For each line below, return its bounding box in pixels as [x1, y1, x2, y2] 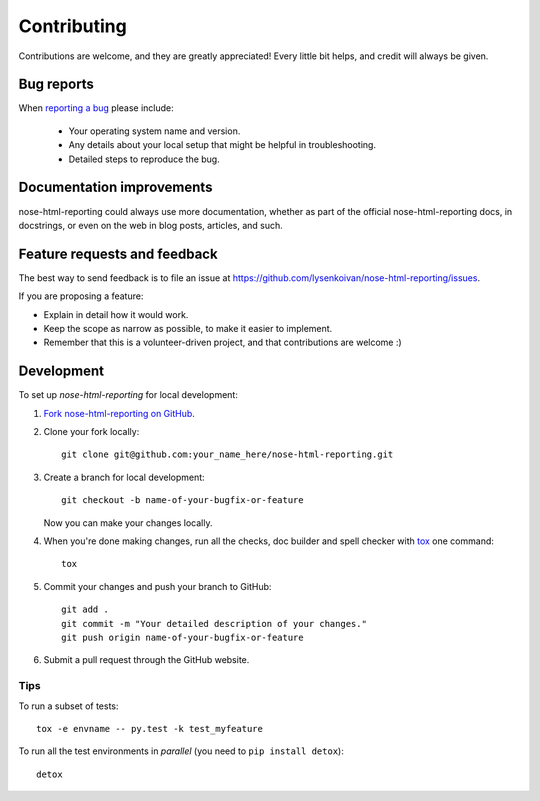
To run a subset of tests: [18, 700, 119, 712]
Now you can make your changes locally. [43, 516, 213, 529]
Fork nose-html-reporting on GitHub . [43, 407, 195, 419]
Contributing [18, 15, 127, 37]
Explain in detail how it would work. [43, 308, 189, 320]
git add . [61, 604, 109, 615]
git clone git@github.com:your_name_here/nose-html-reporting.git [61, 449, 394, 460]
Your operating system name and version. [68, 125, 241, 137]
